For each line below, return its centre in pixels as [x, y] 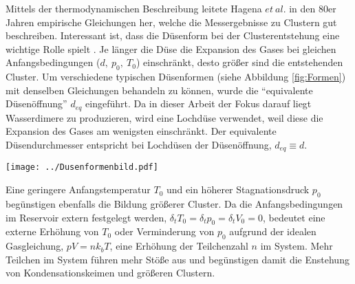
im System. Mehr [297, 246]
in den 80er [313, 8]
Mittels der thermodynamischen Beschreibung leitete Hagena [134, 8]
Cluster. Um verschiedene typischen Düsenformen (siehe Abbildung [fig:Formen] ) [176, 77]
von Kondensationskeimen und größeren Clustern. [110, 273]
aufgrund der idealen [273, 231]
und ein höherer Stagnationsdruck [238, 189]
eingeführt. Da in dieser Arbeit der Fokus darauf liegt [198, 103]
